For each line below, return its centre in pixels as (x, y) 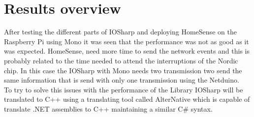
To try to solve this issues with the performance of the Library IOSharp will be (124, 89)
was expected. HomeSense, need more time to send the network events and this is (127, 51)
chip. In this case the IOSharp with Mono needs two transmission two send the (123, 70)
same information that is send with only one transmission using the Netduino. (122, 80)
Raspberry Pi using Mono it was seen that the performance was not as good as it (127, 41)
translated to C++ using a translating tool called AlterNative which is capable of (127, 99)
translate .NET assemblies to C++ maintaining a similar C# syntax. (108, 108)
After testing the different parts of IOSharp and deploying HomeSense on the (120, 32)
